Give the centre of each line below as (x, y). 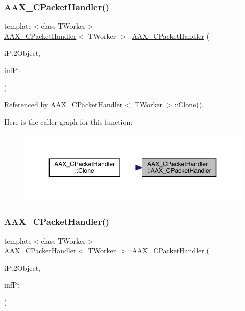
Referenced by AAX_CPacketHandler (64, 104)
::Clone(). (189, 104)
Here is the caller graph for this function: (68, 121)
